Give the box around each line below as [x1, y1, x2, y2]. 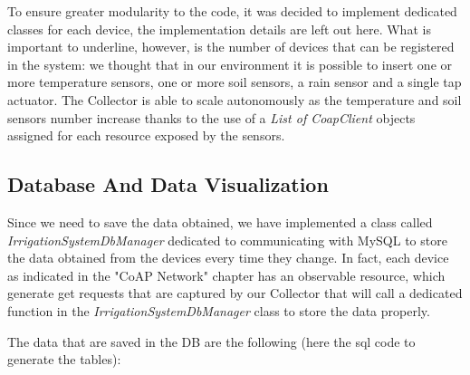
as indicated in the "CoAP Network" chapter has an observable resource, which [7, 265, 446, 284]
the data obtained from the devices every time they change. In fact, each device [7, 248, 449, 267]
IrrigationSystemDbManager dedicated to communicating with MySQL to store [7, 230, 447, 249]
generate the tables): [7, 350, 121, 369]
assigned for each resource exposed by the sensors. [7, 126, 285, 145]
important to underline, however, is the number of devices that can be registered [7, 37, 455, 56]
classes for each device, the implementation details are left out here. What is [7, 19, 431, 38]
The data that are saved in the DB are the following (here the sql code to [7, 332, 416, 351]
